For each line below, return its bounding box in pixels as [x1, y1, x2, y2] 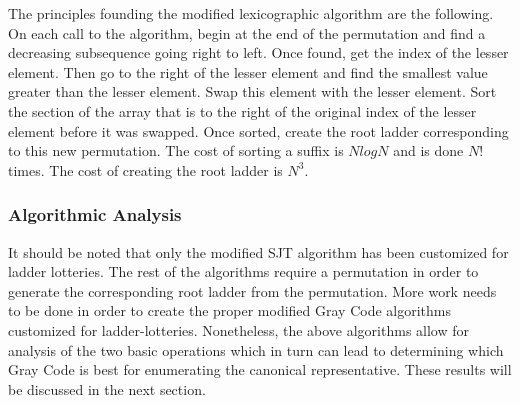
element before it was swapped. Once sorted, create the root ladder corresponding [8, 120, 509, 141]
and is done [393, 140, 464, 161]
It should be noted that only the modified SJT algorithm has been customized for [8, 241, 509, 262]
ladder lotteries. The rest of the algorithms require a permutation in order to [8, 261, 479, 282]
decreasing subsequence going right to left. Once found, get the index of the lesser [8, 42, 509, 63]
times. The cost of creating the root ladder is [8, 159, 283, 180]
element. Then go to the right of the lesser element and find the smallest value [8, 61, 488, 82]
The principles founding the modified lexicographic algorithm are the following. [8, 3, 494, 23]
